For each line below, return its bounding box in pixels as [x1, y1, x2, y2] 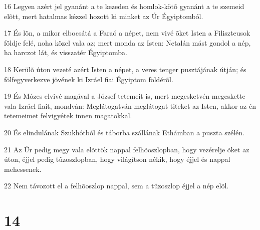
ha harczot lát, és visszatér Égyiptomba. [4, 47, 127, 58]
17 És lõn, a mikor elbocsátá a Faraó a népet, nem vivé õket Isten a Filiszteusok [4, 28, 250, 38]
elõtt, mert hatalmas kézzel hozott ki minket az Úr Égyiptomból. [4, 11, 203, 21]
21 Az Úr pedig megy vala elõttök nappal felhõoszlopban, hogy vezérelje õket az [4, 144, 249, 154]
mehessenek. [4, 163, 42, 174]
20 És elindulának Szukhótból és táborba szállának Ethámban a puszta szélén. [4, 127, 244, 137]
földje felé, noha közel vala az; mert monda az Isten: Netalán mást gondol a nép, [4, 37, 251, 48]
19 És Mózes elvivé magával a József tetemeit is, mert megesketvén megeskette [4, 91, 245, 101]
